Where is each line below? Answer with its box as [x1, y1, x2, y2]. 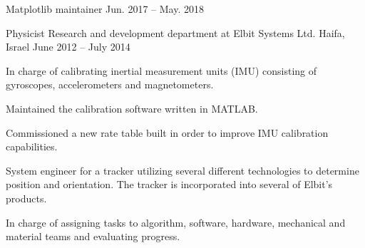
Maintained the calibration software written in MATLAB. [6, 100, 258, 115]
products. [6, 190, 47, 205]
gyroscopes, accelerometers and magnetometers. [6, 77, 214, 92]
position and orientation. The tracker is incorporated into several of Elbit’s [6, 177, 333, 192]
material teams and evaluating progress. [6, 229, 180, 244]
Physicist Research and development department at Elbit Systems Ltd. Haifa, [6, 25, 345, 40]
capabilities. [6, 139, 58, 154]
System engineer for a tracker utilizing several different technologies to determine [6, 162, 359, 177]
